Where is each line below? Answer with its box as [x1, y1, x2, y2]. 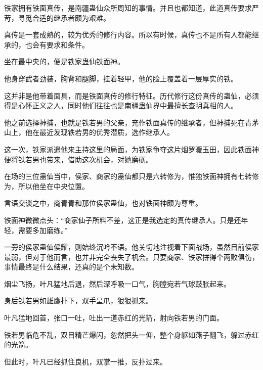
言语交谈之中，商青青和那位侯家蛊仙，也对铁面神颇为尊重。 [4, 198, 202, 208]
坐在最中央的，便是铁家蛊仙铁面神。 [4, 56, 124, 67]
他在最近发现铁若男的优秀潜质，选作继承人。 [25, 127, 174, 137]
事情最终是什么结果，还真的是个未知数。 [4, 261, 139, 272]
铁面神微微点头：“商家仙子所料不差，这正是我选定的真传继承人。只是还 [4, 214, 241, 225]
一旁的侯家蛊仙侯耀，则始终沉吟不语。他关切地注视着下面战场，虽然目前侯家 [4, 242, 259, 252]
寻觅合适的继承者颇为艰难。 [18, 12, 110, 23]
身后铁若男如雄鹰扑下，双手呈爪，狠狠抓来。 [4, 295, 153, 306]
